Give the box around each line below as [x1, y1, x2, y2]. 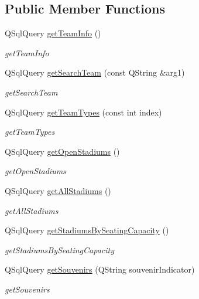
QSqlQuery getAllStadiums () [5, 184, 111, 196]
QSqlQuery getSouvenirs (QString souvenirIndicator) [5, 263, 195, 276]
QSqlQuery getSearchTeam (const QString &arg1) [5, 66, 185, 79]
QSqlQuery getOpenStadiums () [5, 145, 120, 157]
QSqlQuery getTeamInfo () [5, 27, 101, 39]
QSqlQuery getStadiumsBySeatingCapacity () [5, 224, 169, 236]
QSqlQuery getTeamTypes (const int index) [5, 106, 162, 118]
